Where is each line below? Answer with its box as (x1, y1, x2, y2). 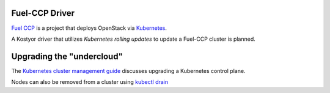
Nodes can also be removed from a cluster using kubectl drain (11, 78, 169, 86)
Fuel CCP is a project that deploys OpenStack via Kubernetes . (11, 24, 167, 32)
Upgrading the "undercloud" (11, 51, 123, 61)
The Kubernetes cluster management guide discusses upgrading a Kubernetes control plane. (11, 67, 246, 74)
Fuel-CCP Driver (11, 8, 75, 18)
